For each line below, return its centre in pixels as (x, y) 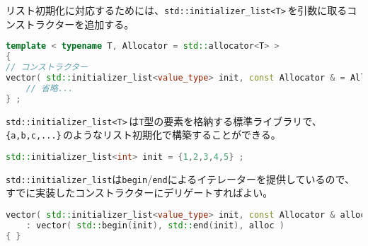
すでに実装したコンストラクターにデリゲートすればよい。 (139, 193)
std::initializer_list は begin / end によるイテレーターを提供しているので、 (180, 178)
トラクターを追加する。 (80, 24)
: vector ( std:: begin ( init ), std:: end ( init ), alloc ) (155, 225)
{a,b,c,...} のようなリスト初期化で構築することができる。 (143, 135)
